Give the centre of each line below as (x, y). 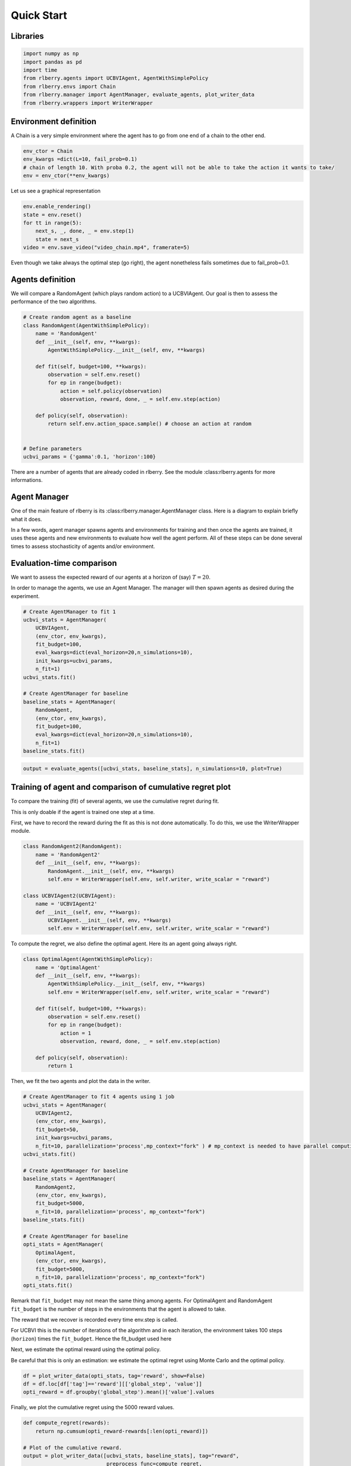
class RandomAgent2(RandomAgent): (73, 846)
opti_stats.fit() (48, 1285)
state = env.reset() (52, 215)
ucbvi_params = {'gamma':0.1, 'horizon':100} (90, 457)
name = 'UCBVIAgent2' (66, 904)
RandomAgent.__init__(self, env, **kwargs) (111, 871)
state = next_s (57, 239)
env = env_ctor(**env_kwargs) (66, 176)
